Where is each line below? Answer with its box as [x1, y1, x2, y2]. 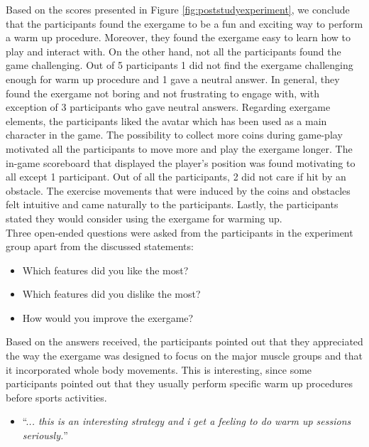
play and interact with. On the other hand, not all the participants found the [6, 43, 341, 58]
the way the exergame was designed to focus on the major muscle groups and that [6, 348, 363, 363]
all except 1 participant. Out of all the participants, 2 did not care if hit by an [6, 169, 346, 184]
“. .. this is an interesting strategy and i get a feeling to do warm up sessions [22, 414, 351, 429]
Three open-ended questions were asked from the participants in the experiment [6, 225, 353, 239]
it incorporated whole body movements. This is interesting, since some [6, 362, 312, 377]
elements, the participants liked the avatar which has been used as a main [6, 113, 327, 128]
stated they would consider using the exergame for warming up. [6, 210, 282, 225]
